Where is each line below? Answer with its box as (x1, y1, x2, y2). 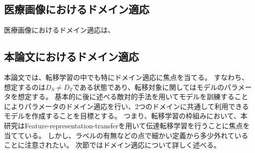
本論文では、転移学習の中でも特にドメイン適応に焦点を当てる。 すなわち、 (4, 72, 249, 82)
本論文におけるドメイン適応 (4, 49, 139, 64)
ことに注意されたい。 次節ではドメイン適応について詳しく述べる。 (4, 140, 221, 150)
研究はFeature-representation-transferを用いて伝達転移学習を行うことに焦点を (4, 120, 250, 130)
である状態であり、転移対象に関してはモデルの (73, 81, 224, 92)
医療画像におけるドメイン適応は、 (4, 25, 115, 35)
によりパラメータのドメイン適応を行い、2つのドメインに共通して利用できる (4, 101, 249, 111)
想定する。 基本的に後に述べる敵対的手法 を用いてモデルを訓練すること (17, 91, 249, 102)
